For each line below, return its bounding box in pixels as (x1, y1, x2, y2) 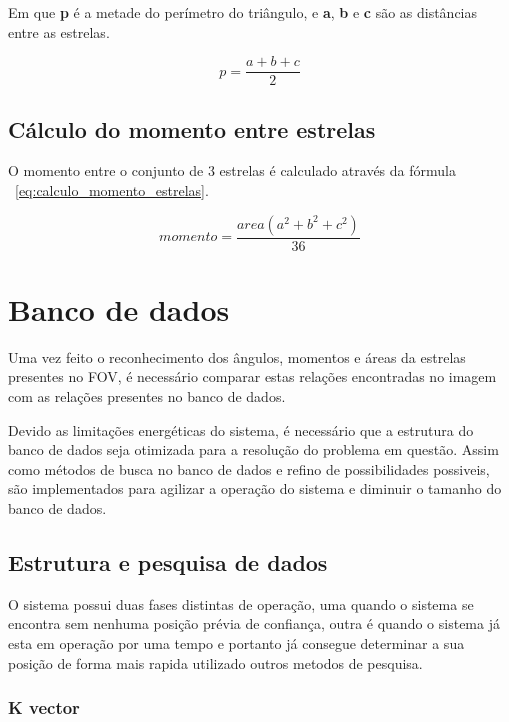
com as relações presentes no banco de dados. (8, 385, 286, 406)
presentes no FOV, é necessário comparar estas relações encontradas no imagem (8, 366, 497, 387)
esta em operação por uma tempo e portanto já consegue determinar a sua (8, 632, 465, 653)
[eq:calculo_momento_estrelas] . (15, 180, 209, 201)
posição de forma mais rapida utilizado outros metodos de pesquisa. (8, 652, 423, 673)
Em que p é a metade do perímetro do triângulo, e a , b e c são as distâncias (8, 2, 478, 22)
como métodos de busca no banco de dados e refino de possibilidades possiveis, (8, 458, 490, 479)
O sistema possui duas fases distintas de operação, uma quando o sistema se (8, 593, 474, 614)
